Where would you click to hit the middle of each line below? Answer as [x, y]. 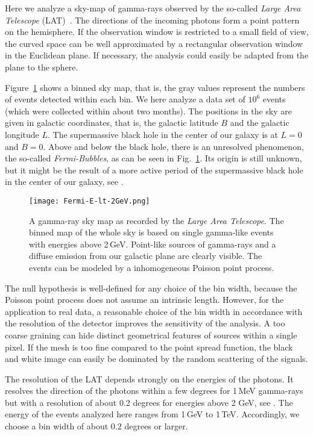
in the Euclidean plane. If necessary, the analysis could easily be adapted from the [157, 55]
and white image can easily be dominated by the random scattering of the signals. [156, 359]
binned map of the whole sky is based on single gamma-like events [151, 232]
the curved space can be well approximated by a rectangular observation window [154, 43]
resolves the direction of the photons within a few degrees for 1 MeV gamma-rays [154, 391]
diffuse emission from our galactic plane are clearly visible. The [146, 256]
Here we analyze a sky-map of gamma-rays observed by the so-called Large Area [153, 8]
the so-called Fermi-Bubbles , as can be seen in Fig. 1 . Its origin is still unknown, [153, 158]
